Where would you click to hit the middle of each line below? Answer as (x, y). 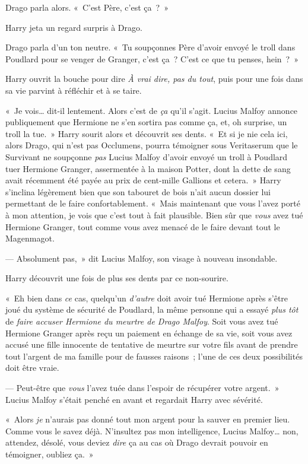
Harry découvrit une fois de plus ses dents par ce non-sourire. (117, 278)
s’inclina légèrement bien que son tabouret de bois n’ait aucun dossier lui (138, 191)
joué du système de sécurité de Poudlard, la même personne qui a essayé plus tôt (152, 309)
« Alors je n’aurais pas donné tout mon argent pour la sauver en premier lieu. (148, 419)
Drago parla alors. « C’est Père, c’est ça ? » (87, 7)
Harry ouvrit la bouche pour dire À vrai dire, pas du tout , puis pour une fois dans (154, 79)
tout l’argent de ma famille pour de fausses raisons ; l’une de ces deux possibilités (154, 356)
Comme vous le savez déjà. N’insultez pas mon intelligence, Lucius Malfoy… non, (152, 430)
